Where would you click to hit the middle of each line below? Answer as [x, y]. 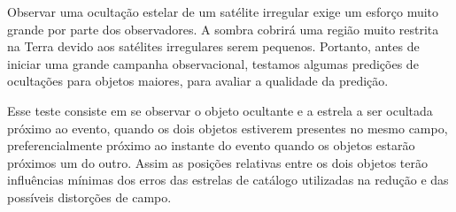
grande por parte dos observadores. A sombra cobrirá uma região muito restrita [223, 29]
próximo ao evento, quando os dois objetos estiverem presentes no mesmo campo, [228, 128]
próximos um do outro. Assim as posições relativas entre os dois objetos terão [217, 162]
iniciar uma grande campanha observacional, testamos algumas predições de [213, 63]
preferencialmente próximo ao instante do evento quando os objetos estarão [211, 145]
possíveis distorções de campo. [89, 197]
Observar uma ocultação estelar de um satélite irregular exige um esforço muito [223, 11]
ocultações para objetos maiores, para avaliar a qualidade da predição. [198, 81]
